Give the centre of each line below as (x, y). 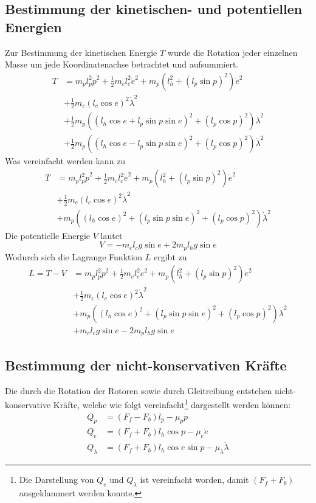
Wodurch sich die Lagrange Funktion (74, 256)
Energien (33, 26)
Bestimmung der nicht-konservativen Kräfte (146, 365)
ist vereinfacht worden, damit (194, 480)
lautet (112, 235)
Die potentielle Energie (48, 235)
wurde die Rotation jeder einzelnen (232, 52)
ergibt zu (170, 256)
